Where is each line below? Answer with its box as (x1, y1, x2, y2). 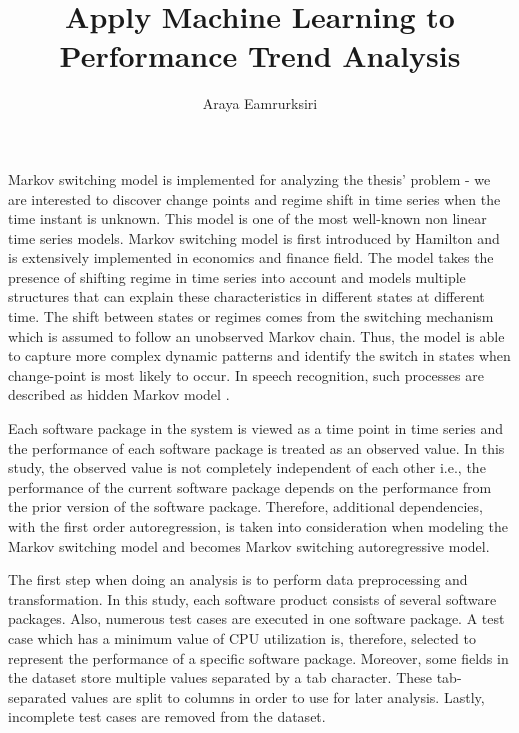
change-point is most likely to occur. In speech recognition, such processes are (8, 364, 484, 385)
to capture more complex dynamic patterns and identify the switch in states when (8, 345, 511, 366)
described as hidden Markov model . (8, 384, 230, 405)
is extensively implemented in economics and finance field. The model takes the (8, 247, 494, 268)
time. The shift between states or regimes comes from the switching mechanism (8, 306, 494, 327)
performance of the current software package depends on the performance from (8, 476, 492, 497)
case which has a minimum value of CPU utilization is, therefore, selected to (8, 627, 476, 648)
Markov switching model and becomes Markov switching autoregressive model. (8, 535, 490, 556)
